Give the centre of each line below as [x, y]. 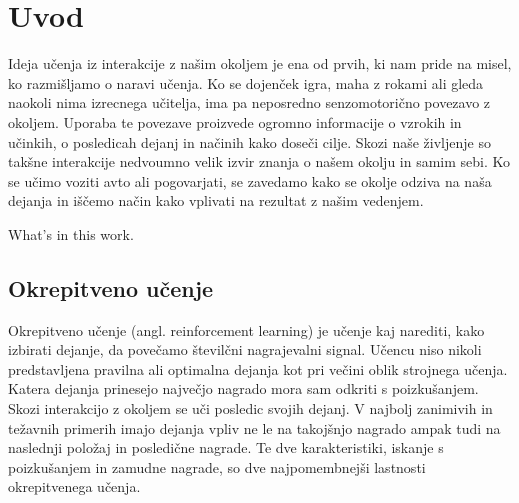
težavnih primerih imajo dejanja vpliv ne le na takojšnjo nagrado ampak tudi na [254, 427]
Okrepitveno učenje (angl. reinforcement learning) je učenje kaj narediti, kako [246, 329]
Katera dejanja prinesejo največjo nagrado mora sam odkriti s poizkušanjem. [243, 388]
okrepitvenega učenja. [74, 486]
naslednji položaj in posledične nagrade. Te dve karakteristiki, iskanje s [226, 447]
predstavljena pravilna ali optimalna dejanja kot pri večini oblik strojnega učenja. [258, 368]
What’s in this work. [71, 233]
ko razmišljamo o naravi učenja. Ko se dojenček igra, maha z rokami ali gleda [246, 82]
